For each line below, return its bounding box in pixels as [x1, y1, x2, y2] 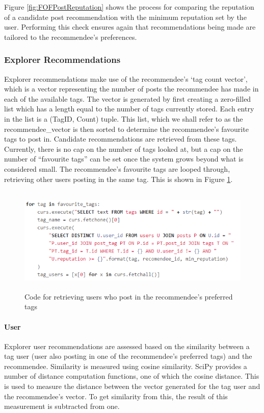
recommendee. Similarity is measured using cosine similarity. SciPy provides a [4, 360, 247, 371]
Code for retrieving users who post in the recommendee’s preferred [24, 291, 233, 302]
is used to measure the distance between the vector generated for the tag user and [4, 381, 260, 392]
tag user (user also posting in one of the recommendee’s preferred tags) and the [4, 351, 252, 361]
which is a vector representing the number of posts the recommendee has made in [4, 83, 259, 94]
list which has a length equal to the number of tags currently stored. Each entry [4, 103, 254, 114]
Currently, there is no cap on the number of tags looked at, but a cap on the [4, 143, 243, 154]
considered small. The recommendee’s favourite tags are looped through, [4, 163, 230, 174]
